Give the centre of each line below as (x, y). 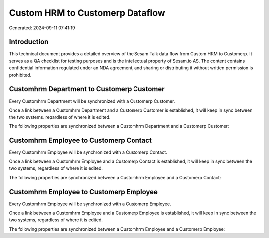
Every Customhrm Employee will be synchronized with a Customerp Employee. (90, 204)
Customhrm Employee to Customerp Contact (80, 140)
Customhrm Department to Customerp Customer (87, 89)
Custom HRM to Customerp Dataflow (87, 13)
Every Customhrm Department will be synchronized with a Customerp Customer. (92, 101)
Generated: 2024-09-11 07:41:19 (42, 28)
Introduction (29, 42)
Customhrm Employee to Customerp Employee (83, 192)
